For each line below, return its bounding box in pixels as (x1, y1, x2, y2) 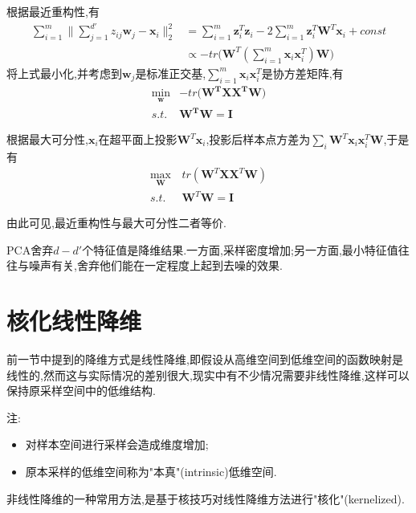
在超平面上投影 (98, 131, 177, 148)
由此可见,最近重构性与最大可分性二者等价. (6, 214, 226, 231)
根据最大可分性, (6, 131, 88, 148)
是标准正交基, (135, 64, 206, 81)
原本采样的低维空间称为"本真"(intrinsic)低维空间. (25, 463, 277, 480)
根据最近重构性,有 (6, 3, 100, 19)
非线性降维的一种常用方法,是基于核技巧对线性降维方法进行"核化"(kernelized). (6, 490, 405, 507)
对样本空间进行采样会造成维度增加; (25, 436, 209, 453)
